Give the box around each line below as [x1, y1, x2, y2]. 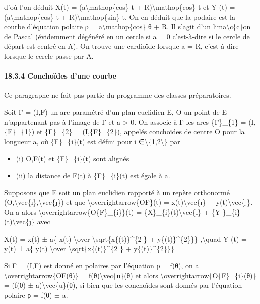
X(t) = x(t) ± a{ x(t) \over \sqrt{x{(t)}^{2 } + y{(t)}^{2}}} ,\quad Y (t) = [4, 233, 247, 244]
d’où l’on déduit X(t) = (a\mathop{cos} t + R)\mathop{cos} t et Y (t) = [4, 2, 235, 12]
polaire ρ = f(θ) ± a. [4, 289, 68, 300]
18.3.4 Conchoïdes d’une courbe [4, 70, 116, 81]
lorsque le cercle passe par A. [4, 50, 94, 61]
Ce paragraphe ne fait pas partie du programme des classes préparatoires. [4, 90, 231, 100]
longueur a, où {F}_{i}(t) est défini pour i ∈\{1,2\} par [4, 136, 180, 146]
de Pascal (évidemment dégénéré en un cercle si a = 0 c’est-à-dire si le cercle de [4, 31, 250, 41]
